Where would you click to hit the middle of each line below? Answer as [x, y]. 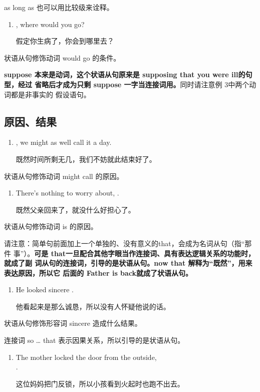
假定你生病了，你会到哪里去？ [65, 41]
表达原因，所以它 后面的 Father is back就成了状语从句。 [98, 272]
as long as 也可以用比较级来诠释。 [59, 7]
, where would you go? [50, 24]
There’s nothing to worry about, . [67, 193]
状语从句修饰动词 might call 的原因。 [64, 176]
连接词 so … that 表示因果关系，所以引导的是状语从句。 [94, 340]
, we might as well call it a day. [64, 142]
